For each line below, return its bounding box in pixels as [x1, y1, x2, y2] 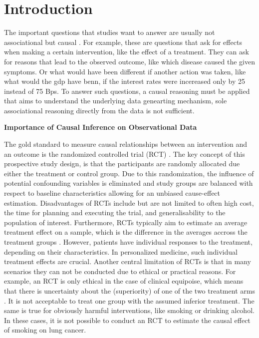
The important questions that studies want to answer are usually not [4, 27, 215, 37]
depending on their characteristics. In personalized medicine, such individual [4, 246, 238, 257]
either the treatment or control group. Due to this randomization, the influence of [4, 168, 254, 178]
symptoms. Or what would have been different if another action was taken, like [4, 66, 246, 76]
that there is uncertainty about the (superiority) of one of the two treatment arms [4, 285, 255, 296]
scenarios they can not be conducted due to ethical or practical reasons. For [4, 266, 236, 276]
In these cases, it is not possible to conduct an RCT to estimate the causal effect [4, 315, 251, 325]
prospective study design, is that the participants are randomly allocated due [4, 158, 240, 169]
